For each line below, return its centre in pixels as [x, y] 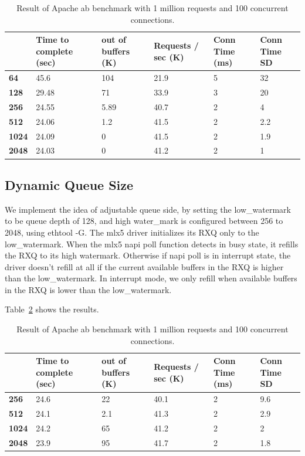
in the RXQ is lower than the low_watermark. [88, 289]
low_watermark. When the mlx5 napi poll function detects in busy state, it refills [152, 244]
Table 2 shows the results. [52, 309]
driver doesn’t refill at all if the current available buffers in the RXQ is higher [144, 266]
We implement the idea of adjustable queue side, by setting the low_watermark [148, 209]
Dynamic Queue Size [69, 184]
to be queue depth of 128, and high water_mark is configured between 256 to [144, 221]
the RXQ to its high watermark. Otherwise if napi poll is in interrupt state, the [148, 255]
